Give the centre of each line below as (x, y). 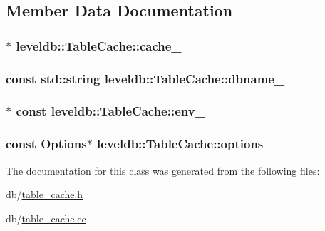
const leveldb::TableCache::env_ (110, 111)
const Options (46, 144)
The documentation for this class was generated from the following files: (163, 170)
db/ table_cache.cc (46, 218)
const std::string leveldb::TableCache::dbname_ (145, 78)
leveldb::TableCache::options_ (185, 144)
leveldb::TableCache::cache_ (99, 45)
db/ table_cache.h (45, 194)
